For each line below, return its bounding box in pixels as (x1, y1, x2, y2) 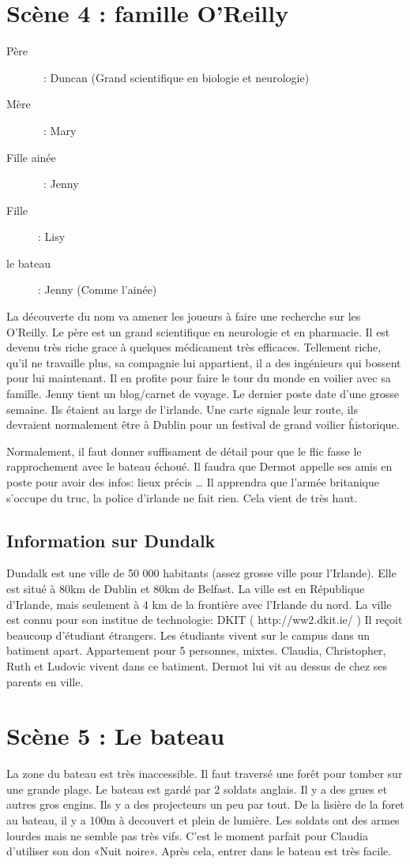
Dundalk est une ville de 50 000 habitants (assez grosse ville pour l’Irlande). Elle (6, 565, 397, 581)
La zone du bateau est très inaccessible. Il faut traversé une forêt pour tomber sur (6, 765, 403, 782)
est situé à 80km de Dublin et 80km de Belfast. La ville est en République (6, 580, 365, 596)
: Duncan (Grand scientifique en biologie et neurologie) (43, 69, 310, 85)
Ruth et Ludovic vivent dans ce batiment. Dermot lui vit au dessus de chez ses (6, 657, 388, 674)
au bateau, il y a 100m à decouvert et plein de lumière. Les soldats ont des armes (6, 812, 400, 828)
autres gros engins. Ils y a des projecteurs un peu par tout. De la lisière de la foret (6, 796, 404, 813)
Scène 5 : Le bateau (6, 719, 225, 752)
